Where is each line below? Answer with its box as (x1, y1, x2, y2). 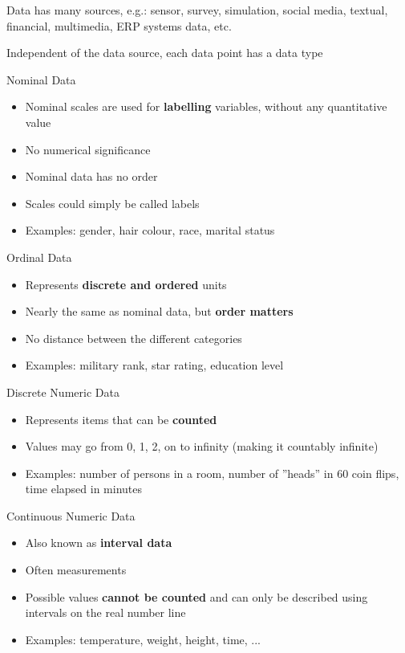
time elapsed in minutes (25, 480, 142, 497)
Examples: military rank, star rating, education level (25, 357, 284, 373)
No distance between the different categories (25, 329, 242, 346)
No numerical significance (25, 141, 151, 157)
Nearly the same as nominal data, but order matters (25, 303, 294, 320)
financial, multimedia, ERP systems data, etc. (6, 17, 232, 34)
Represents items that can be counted (25, 410, 217, 427)
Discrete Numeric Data (6, 383, 119, 400)
